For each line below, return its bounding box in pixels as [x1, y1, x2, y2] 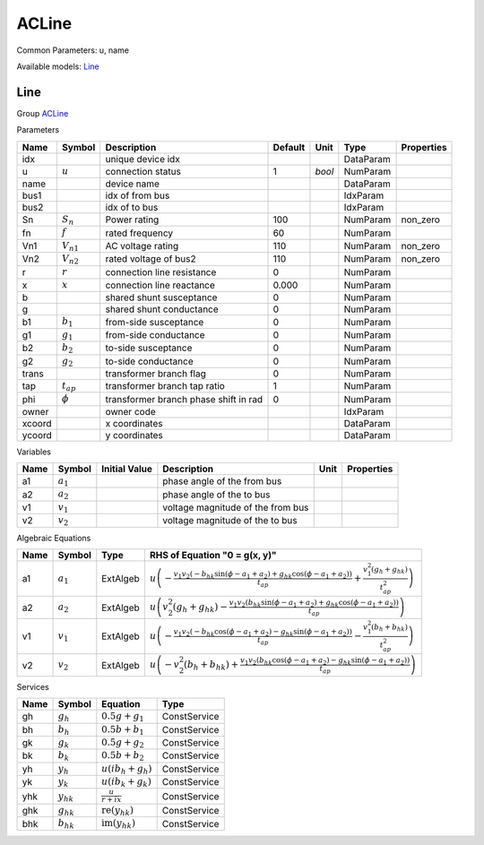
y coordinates [105, 428, 163, 441]
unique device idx [105, 152, 181, 165]
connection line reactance [105, 279, 215, 291]
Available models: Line [16, 61, 99, 72]
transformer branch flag [105, 367, 206, 380]
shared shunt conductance [105, 303, 219, 315]
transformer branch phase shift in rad [105, 392, 264, 405]
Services [16, 681, 49, 692]
